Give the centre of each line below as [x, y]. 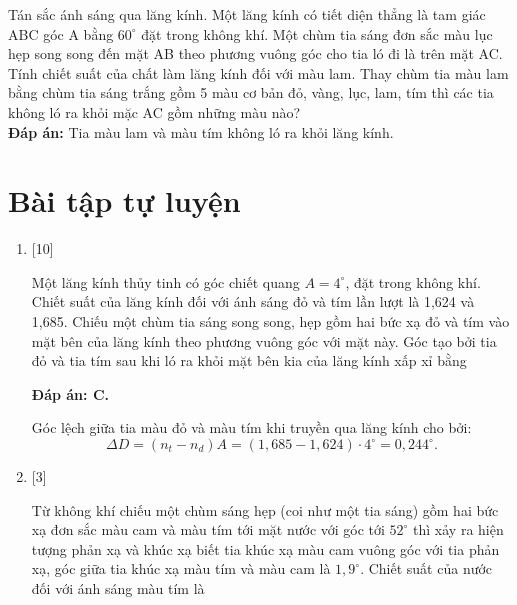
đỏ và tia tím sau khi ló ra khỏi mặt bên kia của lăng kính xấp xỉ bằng [249, 360]
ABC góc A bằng [61, 33]
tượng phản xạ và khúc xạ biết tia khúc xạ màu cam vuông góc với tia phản [265, 548]
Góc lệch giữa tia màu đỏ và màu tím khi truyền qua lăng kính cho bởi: [251, 427]
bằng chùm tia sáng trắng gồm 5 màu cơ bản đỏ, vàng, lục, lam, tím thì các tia [251, 92]
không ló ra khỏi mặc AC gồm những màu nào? [154, 111]
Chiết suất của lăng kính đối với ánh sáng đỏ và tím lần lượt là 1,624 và [253, 301]
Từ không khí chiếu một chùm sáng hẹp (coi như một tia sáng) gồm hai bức [265, 509]
